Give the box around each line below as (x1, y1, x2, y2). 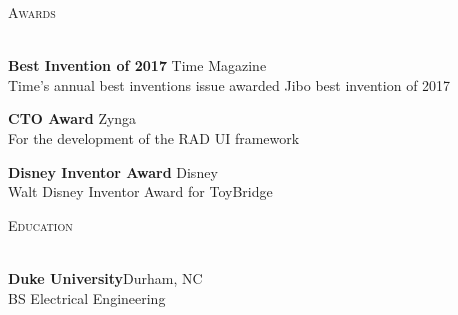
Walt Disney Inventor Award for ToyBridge (8, 181, 273, 202)
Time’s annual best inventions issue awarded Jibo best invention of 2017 (8, 74, 451, 95)
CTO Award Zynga (8, 108, 137, 129)
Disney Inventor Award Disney (8, 161, 218, 182)
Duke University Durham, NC (8, 267, 203, 288)
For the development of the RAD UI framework (8, 127, 300, 148)
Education (8, 214, 73, 235)
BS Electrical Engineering (8, 287, 166, 308)
